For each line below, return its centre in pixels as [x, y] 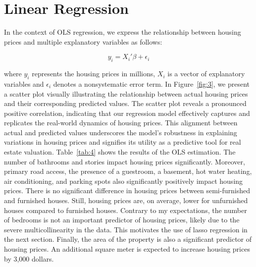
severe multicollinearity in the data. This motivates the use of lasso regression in [126, 229]
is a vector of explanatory [206, 74]
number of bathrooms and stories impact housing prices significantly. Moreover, [125, 161]
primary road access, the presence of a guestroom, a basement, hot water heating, [128, 171]
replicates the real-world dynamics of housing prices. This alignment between [121, 123]
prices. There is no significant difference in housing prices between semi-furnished [127, 190]
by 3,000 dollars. [29, 258]
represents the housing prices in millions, [94, 74]
